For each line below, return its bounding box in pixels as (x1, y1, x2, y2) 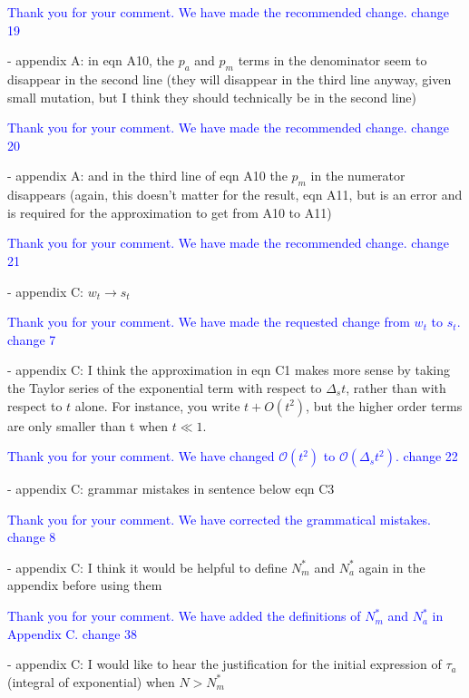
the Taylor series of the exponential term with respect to (7, 378, 322, 397)
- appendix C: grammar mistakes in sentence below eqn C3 (7, 479, 335, 498)
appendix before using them (7, 575, 162, 595)
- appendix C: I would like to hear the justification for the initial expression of (7, 654, 442, 673)
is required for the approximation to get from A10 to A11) (7, 202, 332, 221)
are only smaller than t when (7, 416, 169, 435)
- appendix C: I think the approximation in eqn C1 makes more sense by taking (7, 360, 450, 379)
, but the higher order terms (306, 396, 463, 415)
